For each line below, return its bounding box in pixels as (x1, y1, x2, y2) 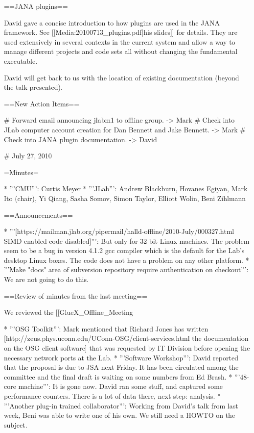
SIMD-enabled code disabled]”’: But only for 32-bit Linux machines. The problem (4, 235, 250, 246)
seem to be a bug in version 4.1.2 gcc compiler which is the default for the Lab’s (4, 245, 245, 255)
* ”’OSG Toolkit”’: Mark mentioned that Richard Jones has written (4, 323, 208, 333)
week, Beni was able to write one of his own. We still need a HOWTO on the (4, 410, 235, 420)
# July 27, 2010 (4, 151, 52, 161)
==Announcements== (4, 209, 73, 220)
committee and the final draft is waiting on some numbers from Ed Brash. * (4, 371, 232, 382)
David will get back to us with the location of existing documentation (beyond (4, 72, 239, 82)
